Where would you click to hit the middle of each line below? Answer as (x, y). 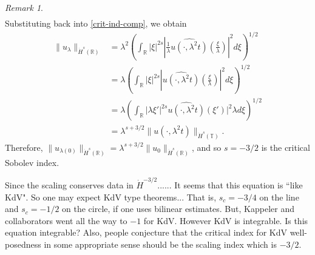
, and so (206, 147)
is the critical (286, 147)
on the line (279, 197)
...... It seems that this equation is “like (230, 184)
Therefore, (24, 147)
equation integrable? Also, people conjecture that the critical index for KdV (146, 232)
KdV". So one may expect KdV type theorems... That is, (111, 197)
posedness (23, 244)
